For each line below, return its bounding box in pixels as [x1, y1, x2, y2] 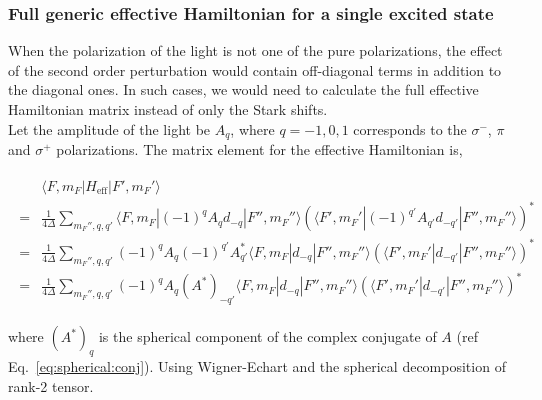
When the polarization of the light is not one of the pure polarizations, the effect [8, 40, 503, 61]
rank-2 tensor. [8, 375, 94, 396]
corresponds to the [353, 118, 467, 139]
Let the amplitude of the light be [8, 118, 211, 139]
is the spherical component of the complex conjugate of [98, 326, 437, 347]
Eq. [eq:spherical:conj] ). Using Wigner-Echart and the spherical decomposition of [8, 356, 506, 377]
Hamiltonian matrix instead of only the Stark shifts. [8, 99, 328, 119]
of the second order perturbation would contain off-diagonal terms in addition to [8, 59, 502, 80]
